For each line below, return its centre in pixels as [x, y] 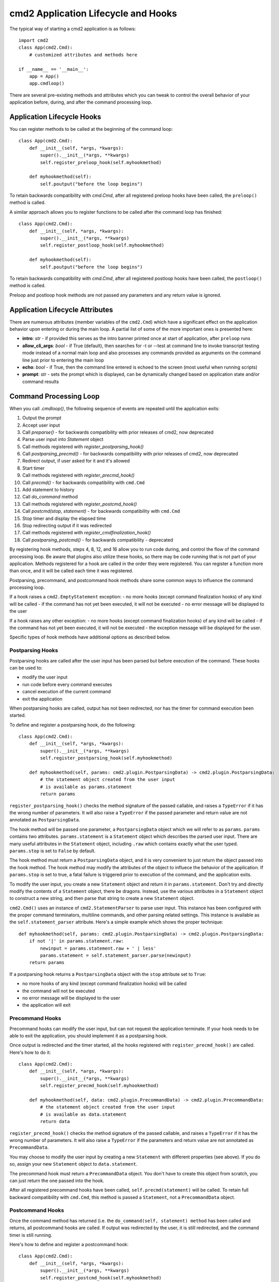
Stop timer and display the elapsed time [64, 518]
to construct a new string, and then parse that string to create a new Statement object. [102, 898]
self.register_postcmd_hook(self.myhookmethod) [101, 1278]
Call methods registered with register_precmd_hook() [79, 475]
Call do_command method [50, 497]
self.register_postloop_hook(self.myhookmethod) [102, 245]
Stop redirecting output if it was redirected [67, 525]
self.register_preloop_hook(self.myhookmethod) [101, 162]
